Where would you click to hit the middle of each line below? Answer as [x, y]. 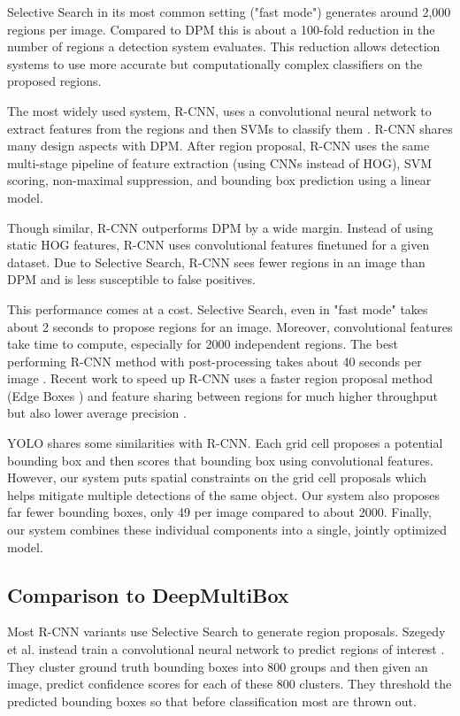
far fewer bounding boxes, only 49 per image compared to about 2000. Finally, [219, 512]
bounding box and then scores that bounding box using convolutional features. [220, 460]
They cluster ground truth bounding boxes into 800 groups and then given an [218, 666]
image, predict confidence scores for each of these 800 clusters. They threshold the [230, 684]
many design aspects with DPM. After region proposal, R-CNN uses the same [218, 146]
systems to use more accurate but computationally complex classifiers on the [215, 63]
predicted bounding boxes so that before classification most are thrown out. [212, 701]
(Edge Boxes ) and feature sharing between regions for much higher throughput [222, 395]
